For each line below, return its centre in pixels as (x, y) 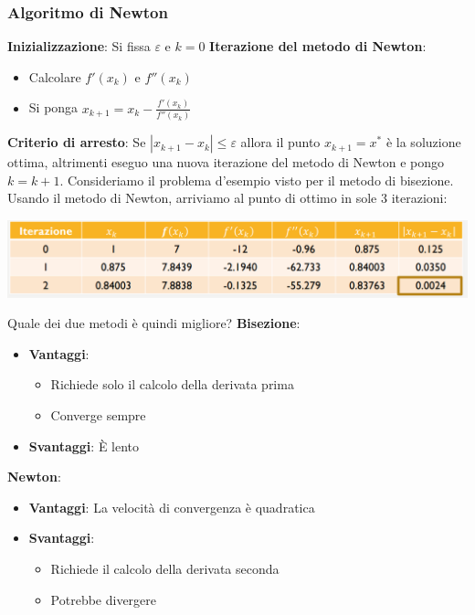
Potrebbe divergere (104, 599)
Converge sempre (98, 414)
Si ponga (53, 107)
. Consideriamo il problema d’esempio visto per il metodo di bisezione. (257, 180)
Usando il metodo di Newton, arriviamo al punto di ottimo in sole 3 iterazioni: (227, 198)
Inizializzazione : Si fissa (79, 46)
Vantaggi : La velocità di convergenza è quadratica (172, 507)
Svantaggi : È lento (84, 445)
